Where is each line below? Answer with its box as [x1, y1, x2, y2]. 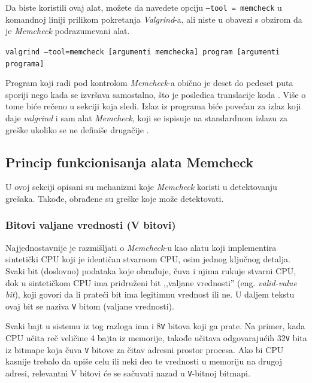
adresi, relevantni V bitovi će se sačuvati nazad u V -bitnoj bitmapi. [5, 366, 250, 379]
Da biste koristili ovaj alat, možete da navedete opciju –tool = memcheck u [5, 1, 282, 13]
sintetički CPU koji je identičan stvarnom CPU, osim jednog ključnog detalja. [5, 253, 290, 265]
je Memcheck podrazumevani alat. [5, 24, 130, 37]
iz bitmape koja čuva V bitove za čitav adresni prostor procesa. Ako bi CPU [5, 343, 284, 356]
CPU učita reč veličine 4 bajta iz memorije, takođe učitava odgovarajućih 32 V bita [5, 332, 307, 344]
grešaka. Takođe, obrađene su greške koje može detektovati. [5, 192, 224, 204]
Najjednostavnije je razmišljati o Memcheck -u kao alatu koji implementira [5, 241, 277, 253]
